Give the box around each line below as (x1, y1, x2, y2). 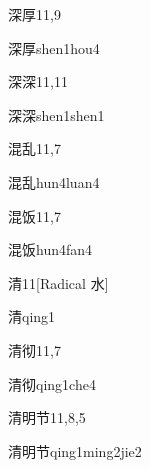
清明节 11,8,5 (8, 407, 86, 428)
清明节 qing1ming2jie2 (8, 440, 142, 461)
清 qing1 (8, 306, 56, 327)
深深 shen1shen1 (8, 104, 105, 125)
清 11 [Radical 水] (8, 272, 109, 293)
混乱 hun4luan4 (8, 171, 100, 192)
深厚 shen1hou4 (8, 37, 100, 58)
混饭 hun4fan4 (8, 239, 93, 260)
